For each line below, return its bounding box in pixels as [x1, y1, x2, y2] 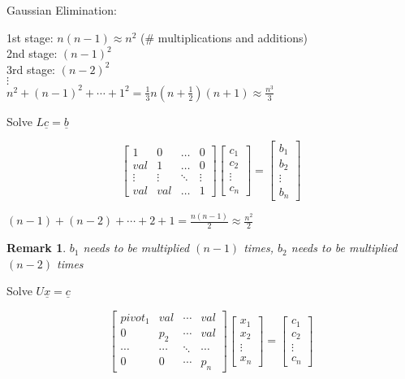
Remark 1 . [6, 239, 67, 256]
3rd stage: [6, 60, 56, 77]
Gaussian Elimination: [6, 2, 117, 18]
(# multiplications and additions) [140, 28, 308, 46]
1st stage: [6, 28, 54, 46]
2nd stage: [6, 45, 58, 62]
